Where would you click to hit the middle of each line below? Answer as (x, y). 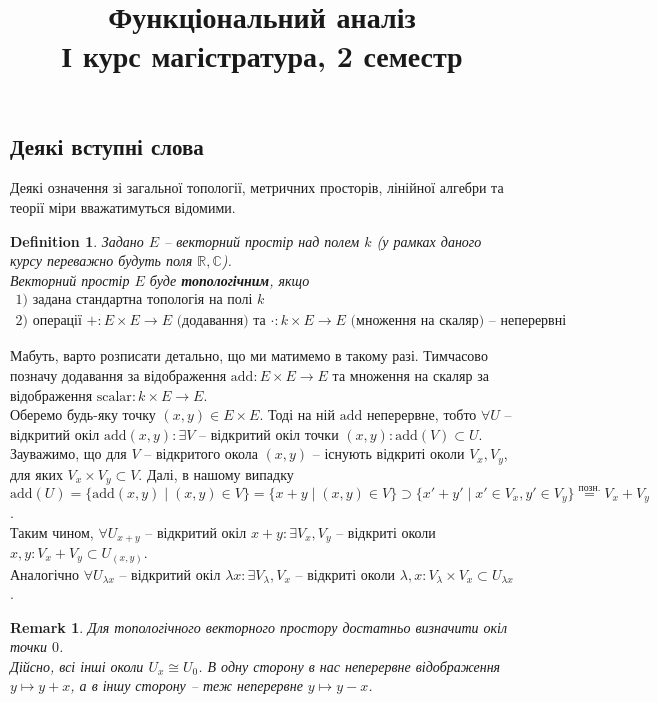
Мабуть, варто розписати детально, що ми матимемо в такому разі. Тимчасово (249, 355)
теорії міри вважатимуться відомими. (123, 206)
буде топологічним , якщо (229, 279)
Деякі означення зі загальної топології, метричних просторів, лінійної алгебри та (257, 187)
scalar (114, 396)
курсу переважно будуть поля (101, 260)
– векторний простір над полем (262, 240)
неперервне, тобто (421, 414)
